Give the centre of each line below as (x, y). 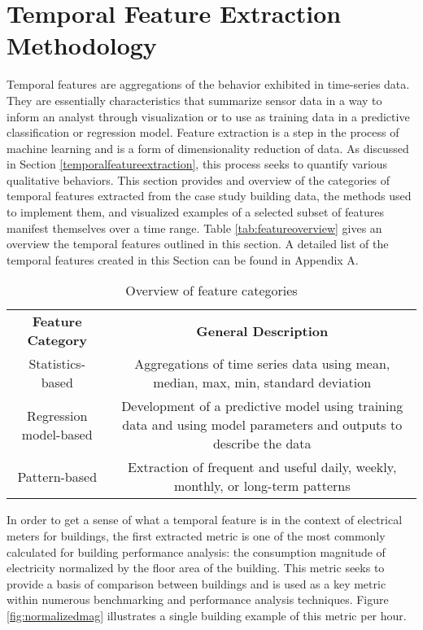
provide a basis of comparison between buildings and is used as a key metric (196, 583)
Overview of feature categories (211, 291)
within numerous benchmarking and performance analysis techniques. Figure (198, 599)
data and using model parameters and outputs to (262, 425)
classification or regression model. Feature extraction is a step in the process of (203, 132)
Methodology (82, 45)
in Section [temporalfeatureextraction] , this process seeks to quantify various (197, 164)
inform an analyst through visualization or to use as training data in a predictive (208, 116)
